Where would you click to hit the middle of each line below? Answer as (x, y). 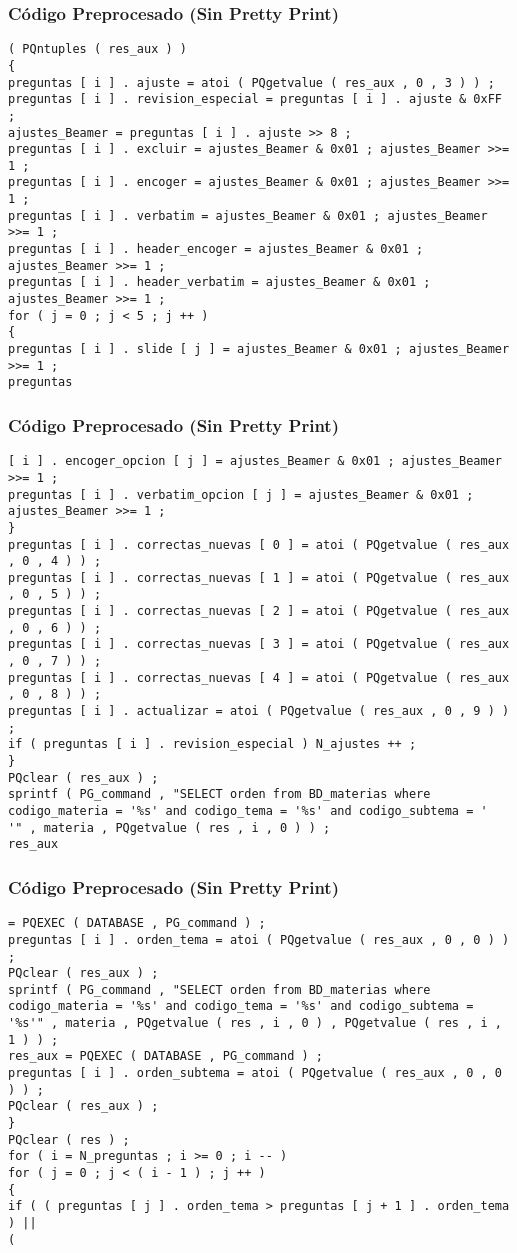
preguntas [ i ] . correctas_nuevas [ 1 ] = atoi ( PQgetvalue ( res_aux (259, 577)
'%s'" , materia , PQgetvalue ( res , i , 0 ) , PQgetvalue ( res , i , (255, 1023)
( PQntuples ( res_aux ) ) (97, 49)
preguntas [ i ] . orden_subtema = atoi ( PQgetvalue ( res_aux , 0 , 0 (255, 1073)
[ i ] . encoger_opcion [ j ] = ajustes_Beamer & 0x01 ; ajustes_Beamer (255, 461)
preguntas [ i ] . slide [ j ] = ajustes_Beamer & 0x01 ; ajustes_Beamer (259, 349)
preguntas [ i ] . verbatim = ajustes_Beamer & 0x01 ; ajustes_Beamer (248, 215)
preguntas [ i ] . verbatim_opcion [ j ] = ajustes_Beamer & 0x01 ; (241, 494)
